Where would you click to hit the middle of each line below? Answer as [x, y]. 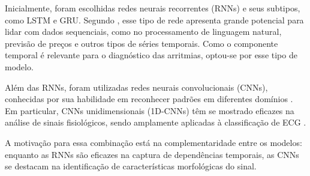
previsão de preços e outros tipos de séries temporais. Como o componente [142, 43]
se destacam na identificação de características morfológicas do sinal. [131, 166]
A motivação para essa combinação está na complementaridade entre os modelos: [154, 142]
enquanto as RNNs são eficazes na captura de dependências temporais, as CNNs [152, 154]
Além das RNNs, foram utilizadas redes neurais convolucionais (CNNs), [136, 87]
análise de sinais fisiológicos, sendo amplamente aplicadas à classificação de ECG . [156, 122]
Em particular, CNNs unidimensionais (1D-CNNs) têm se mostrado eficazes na [150, 110]
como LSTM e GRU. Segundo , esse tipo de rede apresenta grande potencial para [154, 20]
